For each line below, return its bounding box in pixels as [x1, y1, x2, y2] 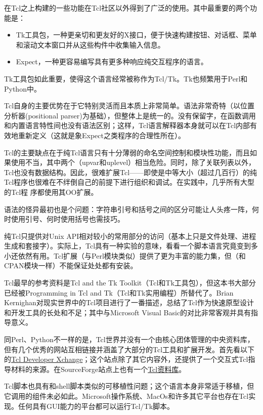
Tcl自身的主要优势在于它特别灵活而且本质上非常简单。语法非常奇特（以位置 [4, 100, 255, 111]
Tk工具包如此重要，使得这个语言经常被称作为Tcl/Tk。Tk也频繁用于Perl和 [4, 73, 248, 84]
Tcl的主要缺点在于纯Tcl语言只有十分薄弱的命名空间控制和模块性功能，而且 [4, 147, 250, 157]
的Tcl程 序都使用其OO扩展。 [4, 186, 98, 197]
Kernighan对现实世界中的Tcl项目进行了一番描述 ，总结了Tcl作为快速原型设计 [4, 297, 254, 308]
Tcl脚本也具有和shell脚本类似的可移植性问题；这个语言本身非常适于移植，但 [4, 381, 254, 391]
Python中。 [4, 83, 41, 94]
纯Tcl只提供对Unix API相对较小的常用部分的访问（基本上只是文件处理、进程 [4, 230, 256, 241]
